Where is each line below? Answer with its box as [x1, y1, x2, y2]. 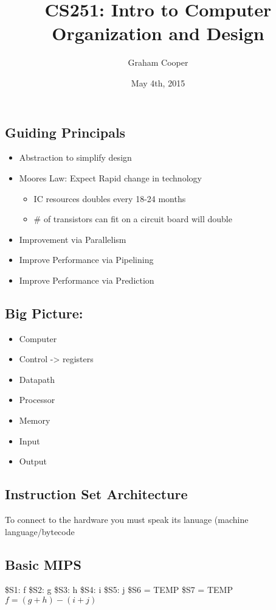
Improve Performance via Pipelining [19, 253, 154, 266]
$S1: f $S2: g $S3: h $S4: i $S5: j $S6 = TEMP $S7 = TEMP [5, 583, 233, 596]
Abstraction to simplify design [19, 151, 132, 164]
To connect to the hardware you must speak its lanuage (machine [5, 513, 249, 526]
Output [19, 455, 47, 468]
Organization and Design [52, 21, 264, 46]
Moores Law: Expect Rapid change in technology [19, 171, 202, 184]
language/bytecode [5, 525, 75, 538]
